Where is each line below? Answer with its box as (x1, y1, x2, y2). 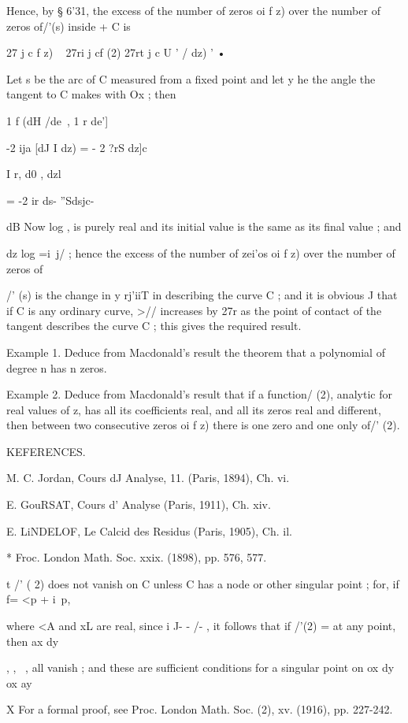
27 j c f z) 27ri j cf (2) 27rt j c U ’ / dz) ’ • (6, 44, 226, 61)
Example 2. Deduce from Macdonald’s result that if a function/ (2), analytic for (6, 386, 392, 402)
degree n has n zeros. (6, 359, 107, 376)
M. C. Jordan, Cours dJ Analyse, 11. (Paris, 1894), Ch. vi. (6, 469, 290, 486)
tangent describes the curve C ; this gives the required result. (6, 317, 302, 334)
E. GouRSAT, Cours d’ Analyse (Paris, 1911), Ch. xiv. (6, 496, 271, 513)
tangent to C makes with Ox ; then (6, 86, 176, 102)
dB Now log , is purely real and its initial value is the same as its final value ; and (6, 218, 402, 235)
